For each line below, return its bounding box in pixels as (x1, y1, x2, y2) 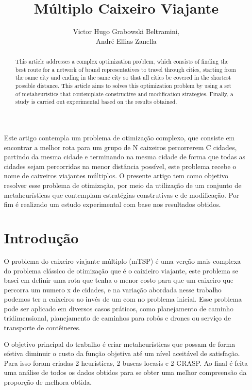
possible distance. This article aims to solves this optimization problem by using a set (15, 82, 232, 90)
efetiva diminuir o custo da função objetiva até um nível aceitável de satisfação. (4, 348, 240, 358)
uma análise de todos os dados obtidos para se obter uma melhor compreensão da (4, 367, 247, 377)
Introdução (4, 227, 79, 247)
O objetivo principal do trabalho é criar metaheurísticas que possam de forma (4, 339, 235, 349)
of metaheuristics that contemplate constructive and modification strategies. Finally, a (15, 89, 234, 98)
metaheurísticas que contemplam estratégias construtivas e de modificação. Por (4, 189, 239, 200)
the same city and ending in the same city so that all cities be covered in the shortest (15, 73, 231, 82)
